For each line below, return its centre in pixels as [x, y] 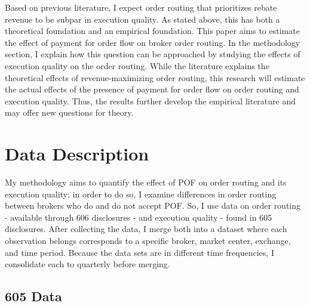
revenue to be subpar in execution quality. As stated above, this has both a [142, 19]
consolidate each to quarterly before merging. [88, 264]
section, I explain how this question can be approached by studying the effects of [153, 54]
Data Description [77, 154]
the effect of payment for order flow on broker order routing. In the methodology [153, 42]
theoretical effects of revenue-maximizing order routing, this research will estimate [155, 77]
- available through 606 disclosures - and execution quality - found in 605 [139, 217]
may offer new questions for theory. [69, 112]
